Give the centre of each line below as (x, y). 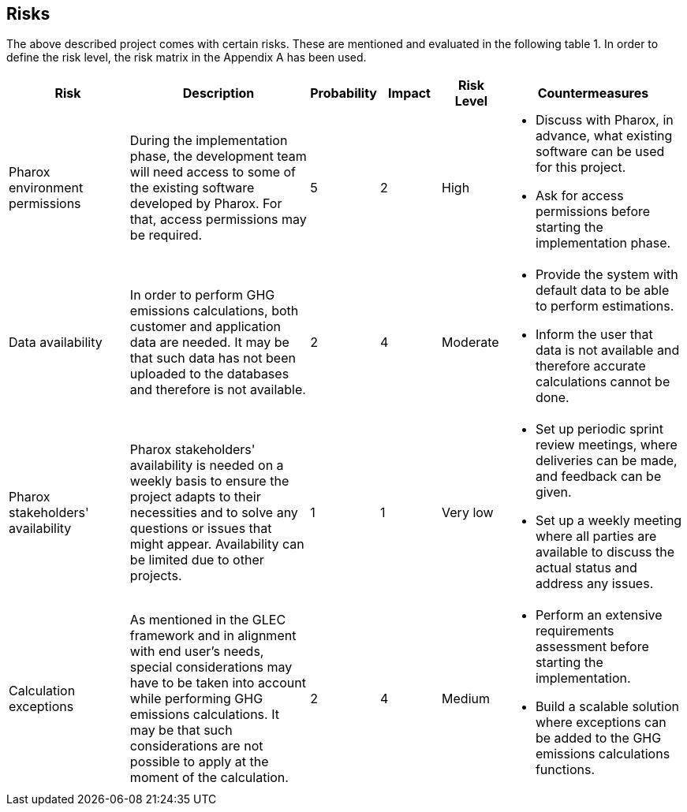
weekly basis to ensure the (209, 481)
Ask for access (579, 196)
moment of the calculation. (209, 778)
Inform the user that (594, 335)
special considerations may (211, 667)
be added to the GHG (598, 738)
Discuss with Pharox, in (604, 120)
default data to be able (602, 291)
